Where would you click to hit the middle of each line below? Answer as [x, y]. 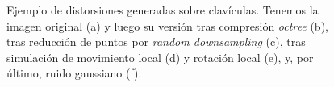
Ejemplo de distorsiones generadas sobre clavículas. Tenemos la [163, 10]
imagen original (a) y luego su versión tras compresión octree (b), [167, 25]
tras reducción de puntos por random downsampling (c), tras [156, 41]
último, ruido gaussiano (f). [74, 73]
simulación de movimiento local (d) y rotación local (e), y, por [160, 57]
